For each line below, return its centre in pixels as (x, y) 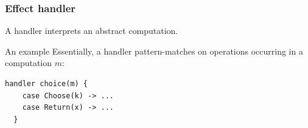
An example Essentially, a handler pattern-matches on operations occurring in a (154, 51)
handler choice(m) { (47, 84)
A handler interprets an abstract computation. (92, 31)
